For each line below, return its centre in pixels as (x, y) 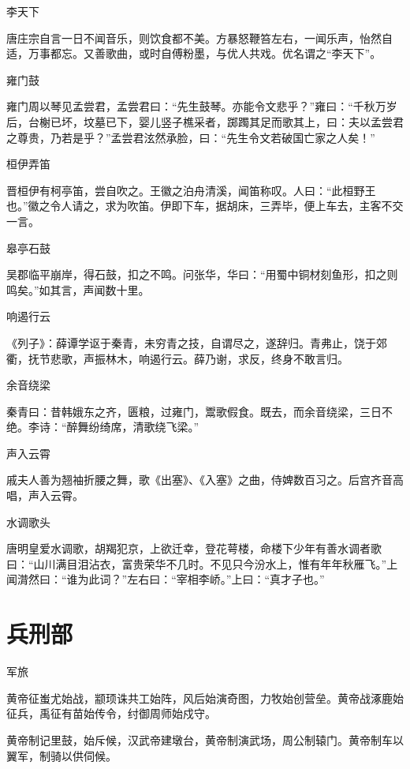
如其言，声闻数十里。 (94, 289)
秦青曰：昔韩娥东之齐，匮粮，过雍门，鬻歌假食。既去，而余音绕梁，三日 (194, 411)
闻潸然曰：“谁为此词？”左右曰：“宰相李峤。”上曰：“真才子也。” (166, 579)
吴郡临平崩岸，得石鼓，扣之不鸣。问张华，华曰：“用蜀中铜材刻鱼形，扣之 (197, 274)
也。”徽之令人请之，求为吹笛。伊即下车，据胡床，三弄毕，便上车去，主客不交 (205, 206)
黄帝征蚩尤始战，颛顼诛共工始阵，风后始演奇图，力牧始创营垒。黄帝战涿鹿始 (205, 698)
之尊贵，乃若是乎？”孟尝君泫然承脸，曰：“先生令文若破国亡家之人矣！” (191, 137)
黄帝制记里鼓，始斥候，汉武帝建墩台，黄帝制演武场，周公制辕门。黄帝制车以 (205, 739)
